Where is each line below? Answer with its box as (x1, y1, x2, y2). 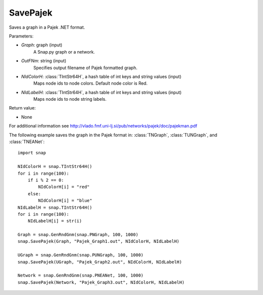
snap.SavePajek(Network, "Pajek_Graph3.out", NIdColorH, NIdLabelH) (18, 279, 185, 285)
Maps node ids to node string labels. (33, 96, 107, 102)
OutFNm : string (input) (21, 58, 67, 64)
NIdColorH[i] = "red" (38, 184, 90, 190)
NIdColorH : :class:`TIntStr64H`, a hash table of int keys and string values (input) (21, 74, 182, 79)
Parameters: (9, 33, 34, 39)
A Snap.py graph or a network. (33, 49, 95, 55)
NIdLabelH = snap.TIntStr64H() (18, 204, 93, 210)
